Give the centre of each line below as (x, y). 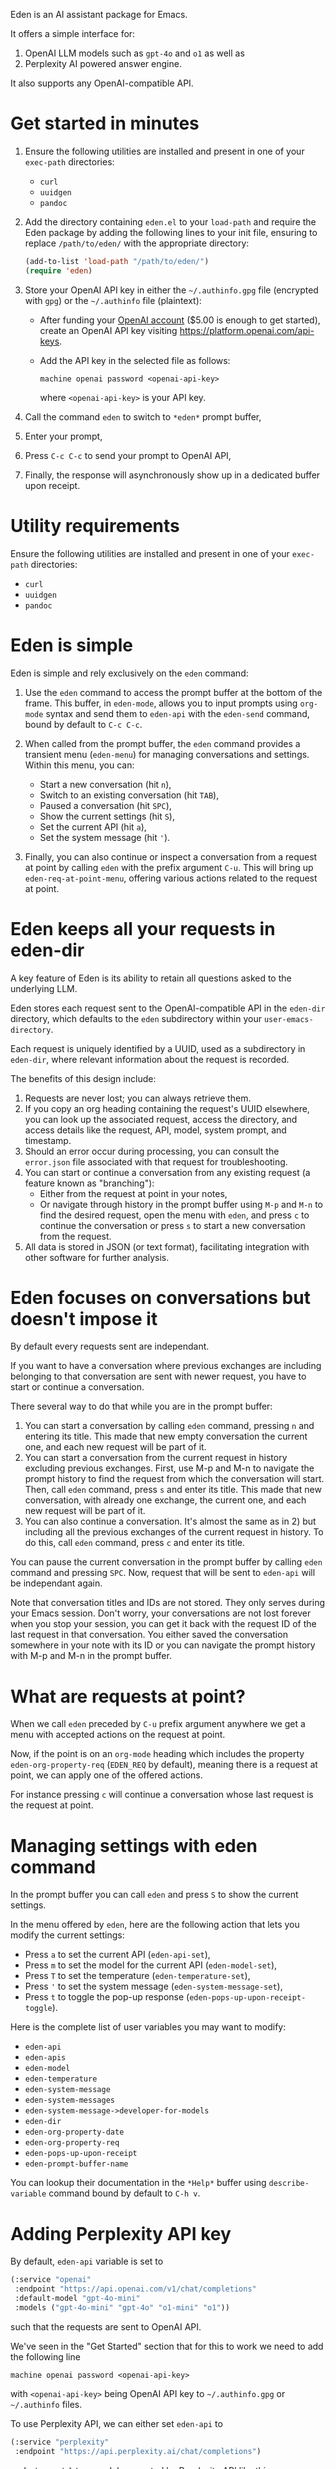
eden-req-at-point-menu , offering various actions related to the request (171, 878)
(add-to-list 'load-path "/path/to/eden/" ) (117, 261)
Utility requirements (95, 525)
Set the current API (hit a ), (93, 826)
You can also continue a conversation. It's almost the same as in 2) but (170, 1521)
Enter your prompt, (63, 436)
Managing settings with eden (134, 1845)
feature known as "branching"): (89, 1183)
